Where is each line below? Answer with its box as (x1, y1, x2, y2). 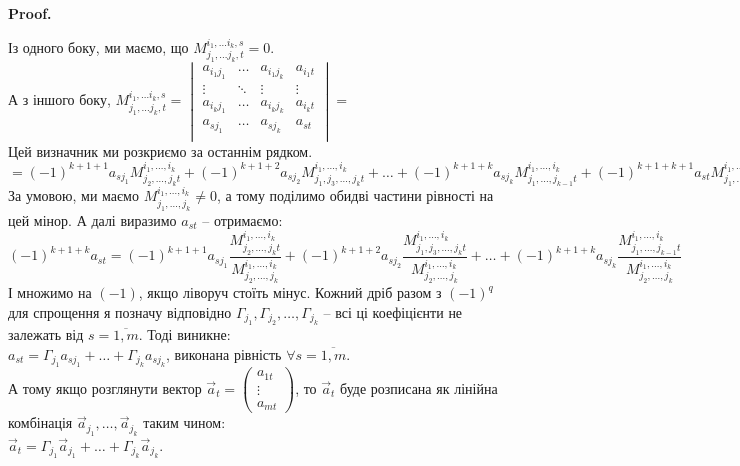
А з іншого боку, (8, 89, 111, 110)
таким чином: (143, 412, 226, 433)
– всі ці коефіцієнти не (323, 301, 463, 322)
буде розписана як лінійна (340, 377, 498, 398)
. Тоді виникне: (138, 324, 231, 345)
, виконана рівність (166, 343, 282, 364)
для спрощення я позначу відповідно (8, 301, 232, 322)
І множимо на (8, 282, 92, 303)
